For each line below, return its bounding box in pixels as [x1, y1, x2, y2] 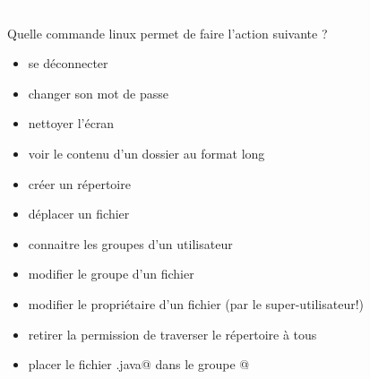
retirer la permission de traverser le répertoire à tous [28, 324, 317, 343]
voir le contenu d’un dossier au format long [28, 143, 265, 162]
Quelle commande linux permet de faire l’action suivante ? [7, 23, 328, 42]
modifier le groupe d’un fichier [28, 264, 194, 283]
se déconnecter [28, 54, 108, 73]
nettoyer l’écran [28, 114, 115, 133]
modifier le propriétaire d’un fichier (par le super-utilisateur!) [28, 294, 365, 313]
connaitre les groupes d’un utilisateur [28, 234, 233, 253]
